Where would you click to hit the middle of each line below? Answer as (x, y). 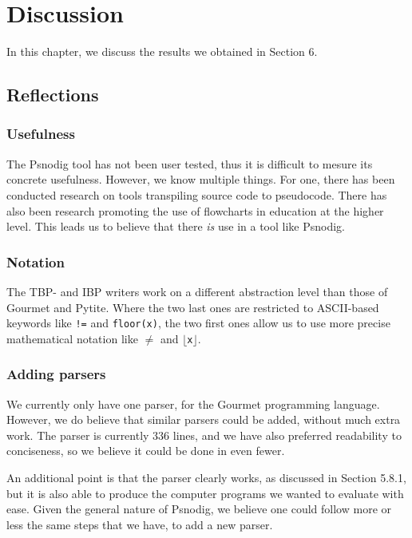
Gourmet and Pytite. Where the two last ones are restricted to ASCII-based (193, 307)
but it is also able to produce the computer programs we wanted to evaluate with (205, 493)
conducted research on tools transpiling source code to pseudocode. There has (197, 194)
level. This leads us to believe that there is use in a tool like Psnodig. (176, 226)
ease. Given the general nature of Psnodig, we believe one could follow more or (199, 509)
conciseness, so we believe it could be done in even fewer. (146, 451)
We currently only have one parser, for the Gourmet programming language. (193, 403)
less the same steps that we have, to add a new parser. (140, 524)
